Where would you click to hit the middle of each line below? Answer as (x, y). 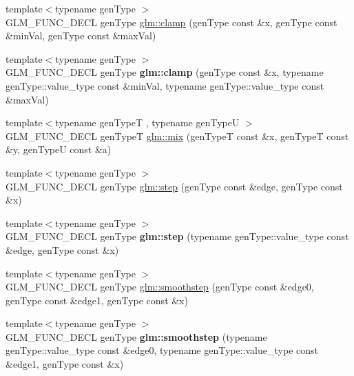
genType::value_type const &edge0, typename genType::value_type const (162, 350)
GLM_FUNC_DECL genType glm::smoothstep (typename (136, 336)
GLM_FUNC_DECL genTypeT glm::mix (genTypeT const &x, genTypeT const (177, 136)
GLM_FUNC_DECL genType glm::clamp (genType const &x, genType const (171, 22)
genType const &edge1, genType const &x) (97, 300)
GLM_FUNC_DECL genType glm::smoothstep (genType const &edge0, (160, 287)
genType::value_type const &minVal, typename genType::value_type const (165, 85)
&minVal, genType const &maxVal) (81, 36)
